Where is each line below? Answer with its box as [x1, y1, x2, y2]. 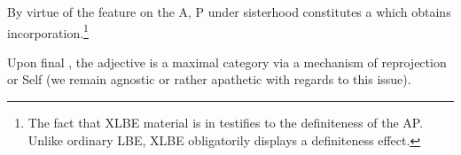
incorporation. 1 [7, 20, 89, 42]
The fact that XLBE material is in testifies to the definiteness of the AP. [27, 113, 424, 132]
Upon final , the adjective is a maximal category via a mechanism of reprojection [7, 52, 447, 71]
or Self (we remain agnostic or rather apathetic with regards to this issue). [7, 70, 411, 89]
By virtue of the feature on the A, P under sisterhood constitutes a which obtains [7, 3, 451, 20]
